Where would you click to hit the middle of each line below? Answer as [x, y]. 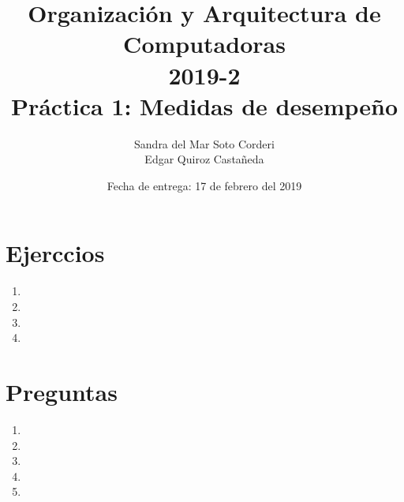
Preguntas [62, 391]
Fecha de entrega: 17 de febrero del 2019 [204, 185]
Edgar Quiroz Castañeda [204, 159]
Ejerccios [55, 253]
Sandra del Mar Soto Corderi [204, 143]
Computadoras [204, 44]
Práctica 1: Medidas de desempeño [204, 105]
